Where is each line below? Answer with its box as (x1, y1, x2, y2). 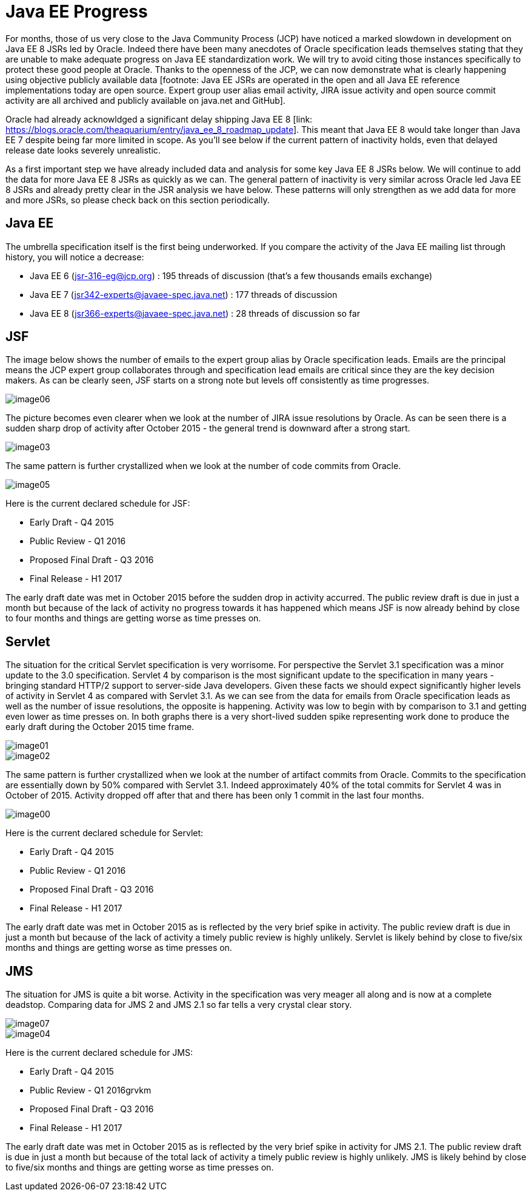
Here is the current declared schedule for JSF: (5, 498, 190, 509)
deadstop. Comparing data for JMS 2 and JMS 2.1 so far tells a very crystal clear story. (5, 999, 352, 1010)
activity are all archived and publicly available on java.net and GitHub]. (5, 95, 286, 106)
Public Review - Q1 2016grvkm (30, 1085, 152, 1096)
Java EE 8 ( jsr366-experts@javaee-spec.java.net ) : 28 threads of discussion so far (30, 308, 360, 319)
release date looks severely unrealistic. (5, 144, 161, 155)
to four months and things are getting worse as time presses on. (5, 613, 261, 624)
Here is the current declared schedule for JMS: (5, 1047, 193, 1058)
